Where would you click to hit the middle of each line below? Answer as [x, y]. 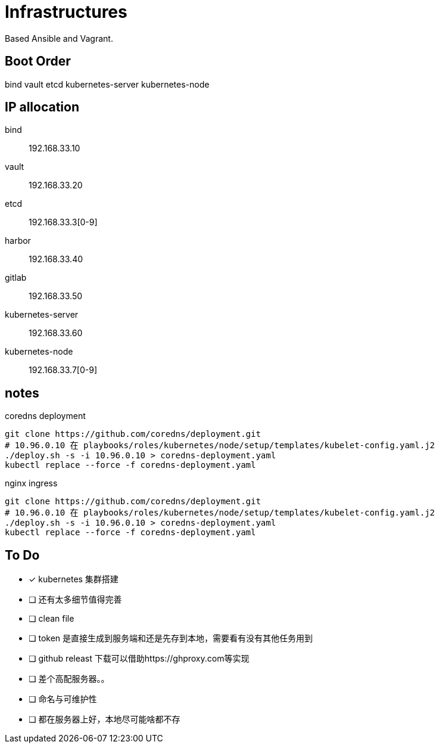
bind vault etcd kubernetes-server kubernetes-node [107, 84]
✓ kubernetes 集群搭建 [74, 579]
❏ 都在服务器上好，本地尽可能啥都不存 [105, 719]
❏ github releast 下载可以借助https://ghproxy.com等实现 [139, 659]
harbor [18, 241]
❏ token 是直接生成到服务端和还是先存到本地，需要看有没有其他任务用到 [171, 638]
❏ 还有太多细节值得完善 [75, 600]
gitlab [16, 278]
